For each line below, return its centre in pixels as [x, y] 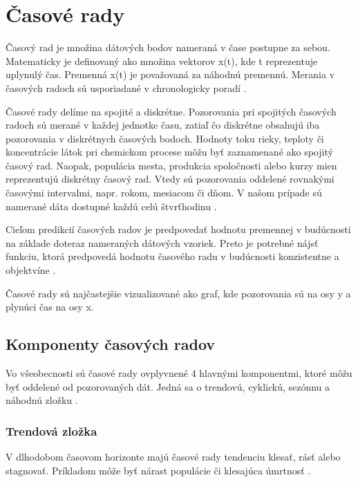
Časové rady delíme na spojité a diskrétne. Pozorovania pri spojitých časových [171, 111]
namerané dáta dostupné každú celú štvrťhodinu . [111, 206]
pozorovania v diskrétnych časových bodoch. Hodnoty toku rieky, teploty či [165, 138]
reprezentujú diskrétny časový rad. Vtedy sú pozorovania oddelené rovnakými [170, 179]
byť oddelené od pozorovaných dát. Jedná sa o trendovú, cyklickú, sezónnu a [168, 386]
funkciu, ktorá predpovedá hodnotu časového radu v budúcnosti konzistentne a [172, 256]
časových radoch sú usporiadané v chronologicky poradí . [126, 87]
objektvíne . [31, 270]
